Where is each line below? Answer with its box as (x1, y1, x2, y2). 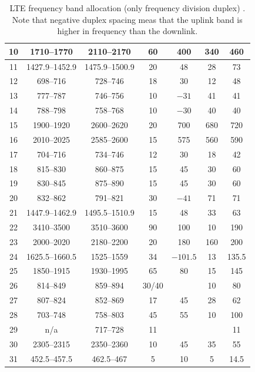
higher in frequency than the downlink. (57, 25, 198, 37)
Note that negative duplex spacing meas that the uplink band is (12, 13, 243, 25)
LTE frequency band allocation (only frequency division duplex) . (9, 2, 246, 14)
